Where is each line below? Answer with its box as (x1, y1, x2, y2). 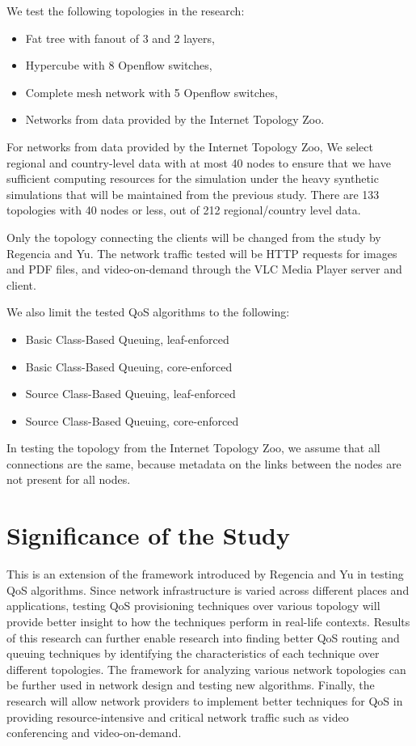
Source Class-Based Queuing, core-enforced (25, 412, 239, 429)
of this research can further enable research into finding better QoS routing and (6, 629, 400, 646)
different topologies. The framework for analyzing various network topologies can (6, 660, 406, 677)
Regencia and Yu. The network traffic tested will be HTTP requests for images (6, 244, 397, 261)
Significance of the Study (6, 519, 291, 552)
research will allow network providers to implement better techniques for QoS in (6, 692, 403, 709)
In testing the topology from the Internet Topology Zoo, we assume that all (6, 439, 380, 456)
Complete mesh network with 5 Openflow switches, (25, 83, 278, 100)
